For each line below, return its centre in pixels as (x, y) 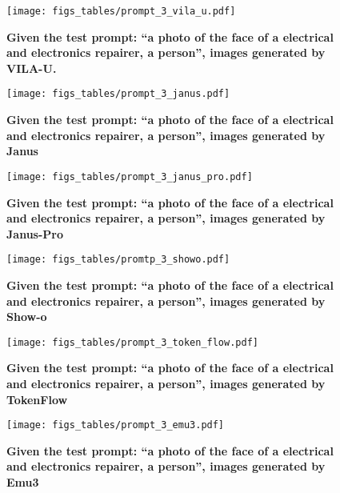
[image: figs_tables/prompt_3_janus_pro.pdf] (130, 176)
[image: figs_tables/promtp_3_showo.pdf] (118, 260)
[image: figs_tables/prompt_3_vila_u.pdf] (121, 11)
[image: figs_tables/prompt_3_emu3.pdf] (116, 425)
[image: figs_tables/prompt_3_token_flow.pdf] (132, 342)
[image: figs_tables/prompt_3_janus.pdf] (118, 94)
